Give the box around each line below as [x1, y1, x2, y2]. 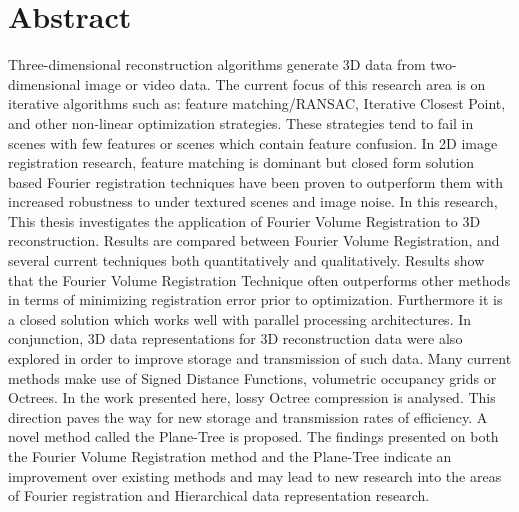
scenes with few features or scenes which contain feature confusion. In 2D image [8, 132, 498, 153]
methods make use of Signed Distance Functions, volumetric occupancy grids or [8, 367, 497, 388]
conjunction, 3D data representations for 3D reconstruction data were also [8, 328, 463, 349]
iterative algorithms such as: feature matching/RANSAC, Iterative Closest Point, [8, 93, 506, 114]
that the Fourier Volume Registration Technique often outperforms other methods [8, 269, 511, 290]
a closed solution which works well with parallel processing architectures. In [8, 308, 472, 329]
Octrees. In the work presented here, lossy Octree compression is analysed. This [8, 387, 496, 408]
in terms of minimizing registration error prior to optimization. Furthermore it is [8, 289, 503, 310]
